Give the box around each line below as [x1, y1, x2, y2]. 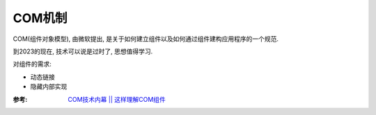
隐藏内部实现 [30, 82, 68, 91]
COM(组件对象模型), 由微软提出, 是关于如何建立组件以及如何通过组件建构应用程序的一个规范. [13, 35, 279, 43]
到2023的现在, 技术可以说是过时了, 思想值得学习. [13, 47, 153, 55]
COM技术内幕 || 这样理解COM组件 [68, 95, 166, 103]
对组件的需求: [13, 60, 52, 69]
